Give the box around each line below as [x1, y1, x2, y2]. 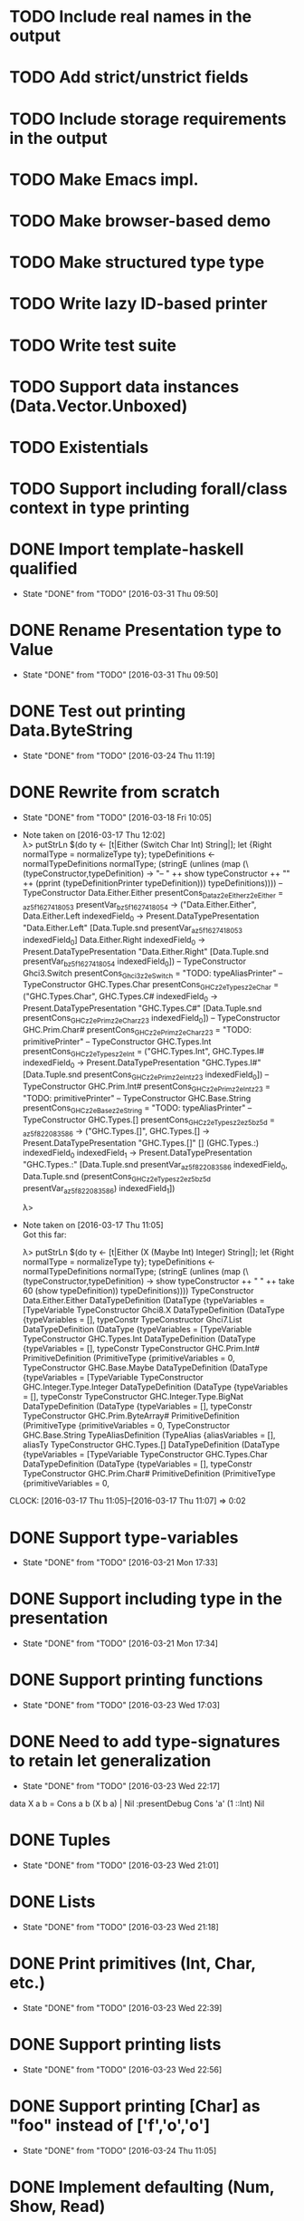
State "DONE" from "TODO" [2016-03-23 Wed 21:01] [22, 1860, 220, 1871]
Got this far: [22, 1229, 67, 1240]
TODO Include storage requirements [9, 109, 287, 129]
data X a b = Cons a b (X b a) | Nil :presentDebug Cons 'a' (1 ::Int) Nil [9, 1798, 265, 1809]
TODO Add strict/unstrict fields [9, 67, 249, 88]
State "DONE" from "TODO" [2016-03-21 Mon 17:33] [22, 1557, 219, 1568]
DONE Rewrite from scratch [9, 782, 220, 803]
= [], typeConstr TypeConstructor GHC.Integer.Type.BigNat [22, 1391, 244, 1402]
